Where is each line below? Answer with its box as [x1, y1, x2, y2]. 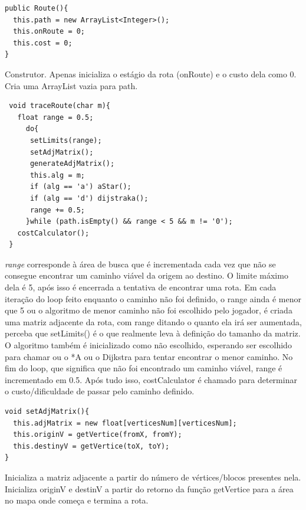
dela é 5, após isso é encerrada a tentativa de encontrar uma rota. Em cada [5, 281, 277, 293]
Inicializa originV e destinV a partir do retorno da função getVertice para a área [5, 482, 294, 495]
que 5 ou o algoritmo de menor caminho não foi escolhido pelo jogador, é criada [5, 304, 292, 316]
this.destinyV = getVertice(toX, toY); [13, 442, 170, 450]
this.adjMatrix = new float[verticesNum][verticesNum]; [13, 419, 237, 427]
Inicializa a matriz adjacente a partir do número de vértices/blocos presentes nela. [5, 470, 301, 483]
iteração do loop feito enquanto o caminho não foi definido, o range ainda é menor [5, 292, 301, 305]
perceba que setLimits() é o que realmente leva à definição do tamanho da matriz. [5, 327, 301, 339]
